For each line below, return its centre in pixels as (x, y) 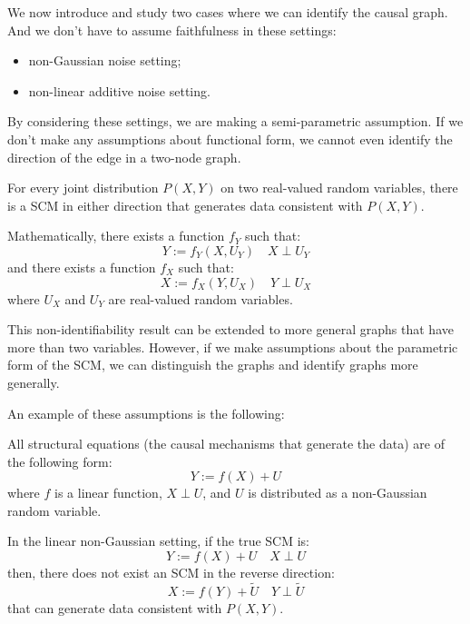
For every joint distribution (83, 188)
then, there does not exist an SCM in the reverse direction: (171, 573)
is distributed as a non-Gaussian (338, 493)
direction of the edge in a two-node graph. (124, 157)
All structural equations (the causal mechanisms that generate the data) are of (226, 444)
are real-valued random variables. (201, 298)
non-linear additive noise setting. (119, 90)
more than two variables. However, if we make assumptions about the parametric (233, 347)
